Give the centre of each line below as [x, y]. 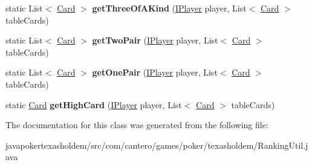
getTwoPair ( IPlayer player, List [155, 40]
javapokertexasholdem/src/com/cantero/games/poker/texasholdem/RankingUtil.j [157, 145]
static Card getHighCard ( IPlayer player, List [94, 104]
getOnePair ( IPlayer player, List [155, 72]
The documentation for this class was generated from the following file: [137, 125]
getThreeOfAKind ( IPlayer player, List [169, 8]
